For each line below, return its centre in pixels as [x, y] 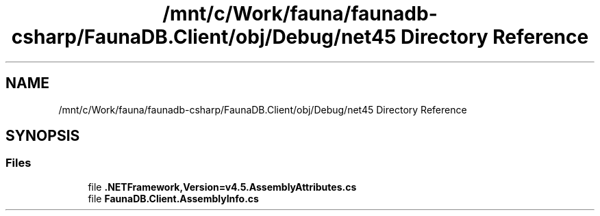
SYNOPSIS [43, 136]
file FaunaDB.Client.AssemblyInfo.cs [173, 198]
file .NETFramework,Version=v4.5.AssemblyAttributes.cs [222, 187]
